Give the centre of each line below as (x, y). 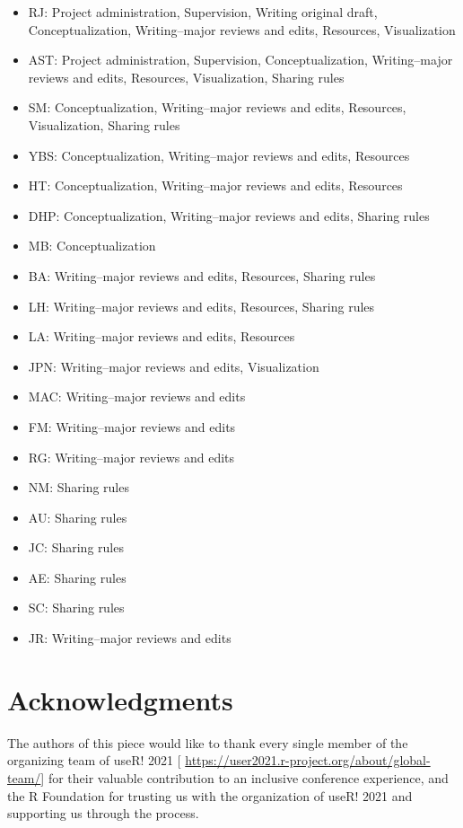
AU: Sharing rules (78, 517)
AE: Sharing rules (77, 577)
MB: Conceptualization (92, 246)
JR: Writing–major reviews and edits (130, 638)
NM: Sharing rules (79, 487)
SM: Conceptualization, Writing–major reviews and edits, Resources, (217, 107)
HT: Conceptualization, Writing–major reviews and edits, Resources (215, 185)
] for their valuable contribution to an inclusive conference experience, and (245, 777)
